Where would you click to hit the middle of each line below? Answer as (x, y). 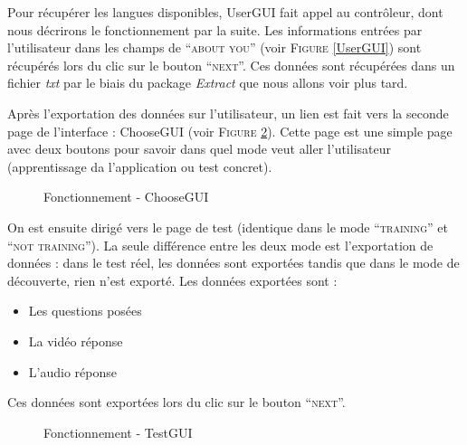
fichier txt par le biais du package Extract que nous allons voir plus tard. (208, 83)
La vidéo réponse (76, 341)
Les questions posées (85, 311)
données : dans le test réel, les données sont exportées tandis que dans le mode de (233, 263)
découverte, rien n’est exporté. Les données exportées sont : (172, 280)
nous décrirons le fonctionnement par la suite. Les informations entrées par (215, 29)
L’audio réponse (72, 371)
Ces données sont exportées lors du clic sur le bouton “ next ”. (176, 402)
